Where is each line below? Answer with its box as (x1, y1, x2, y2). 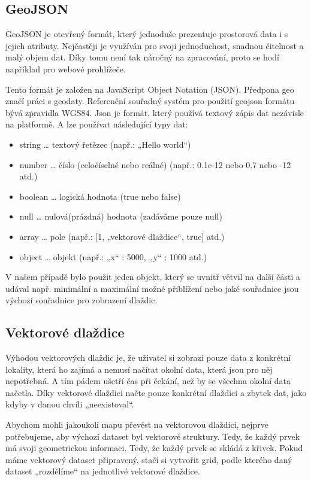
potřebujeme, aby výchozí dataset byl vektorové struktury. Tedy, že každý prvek (5, 430, 300, 442)
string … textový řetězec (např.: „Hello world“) (19, 138, 191, 150)
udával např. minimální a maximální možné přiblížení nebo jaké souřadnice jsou (5, 282, 299, 294)
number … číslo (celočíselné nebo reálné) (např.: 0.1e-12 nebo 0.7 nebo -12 (19, 158, 291, 171)
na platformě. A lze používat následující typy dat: (5, 118, 188, 130)
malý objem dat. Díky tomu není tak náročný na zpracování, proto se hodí (5, 51, 279, 63)
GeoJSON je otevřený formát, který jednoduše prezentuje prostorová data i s (5, 28, 288, 40)
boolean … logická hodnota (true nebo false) (19, 190, 181, 202)
